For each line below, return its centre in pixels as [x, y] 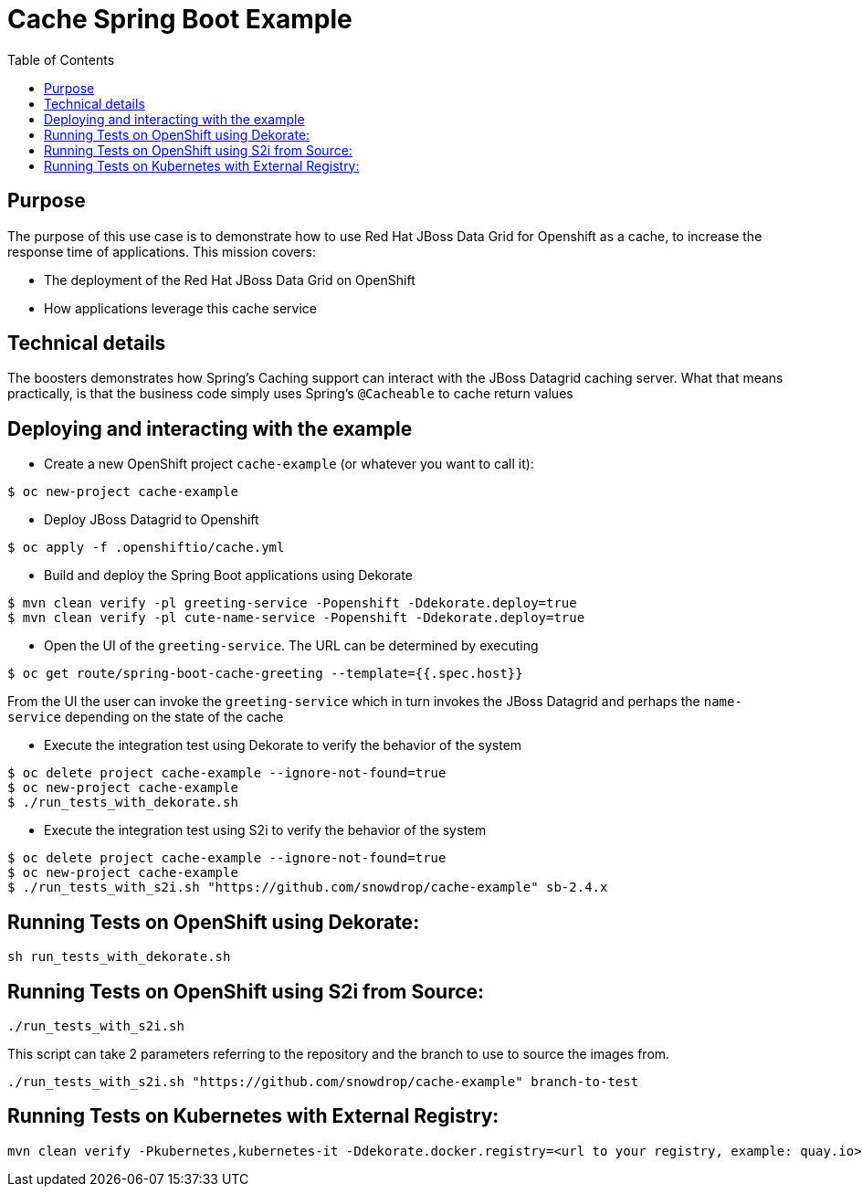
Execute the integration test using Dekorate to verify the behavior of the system [283, 745]
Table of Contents [61, 59]
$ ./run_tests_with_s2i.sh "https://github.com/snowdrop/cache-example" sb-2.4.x [308, 888]
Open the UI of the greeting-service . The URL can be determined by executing [291, 646]
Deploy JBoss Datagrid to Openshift [152, 520]
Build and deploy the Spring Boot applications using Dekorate [228, 576]
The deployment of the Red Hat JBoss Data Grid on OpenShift [230, 280]
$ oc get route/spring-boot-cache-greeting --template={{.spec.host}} [265, 674]
